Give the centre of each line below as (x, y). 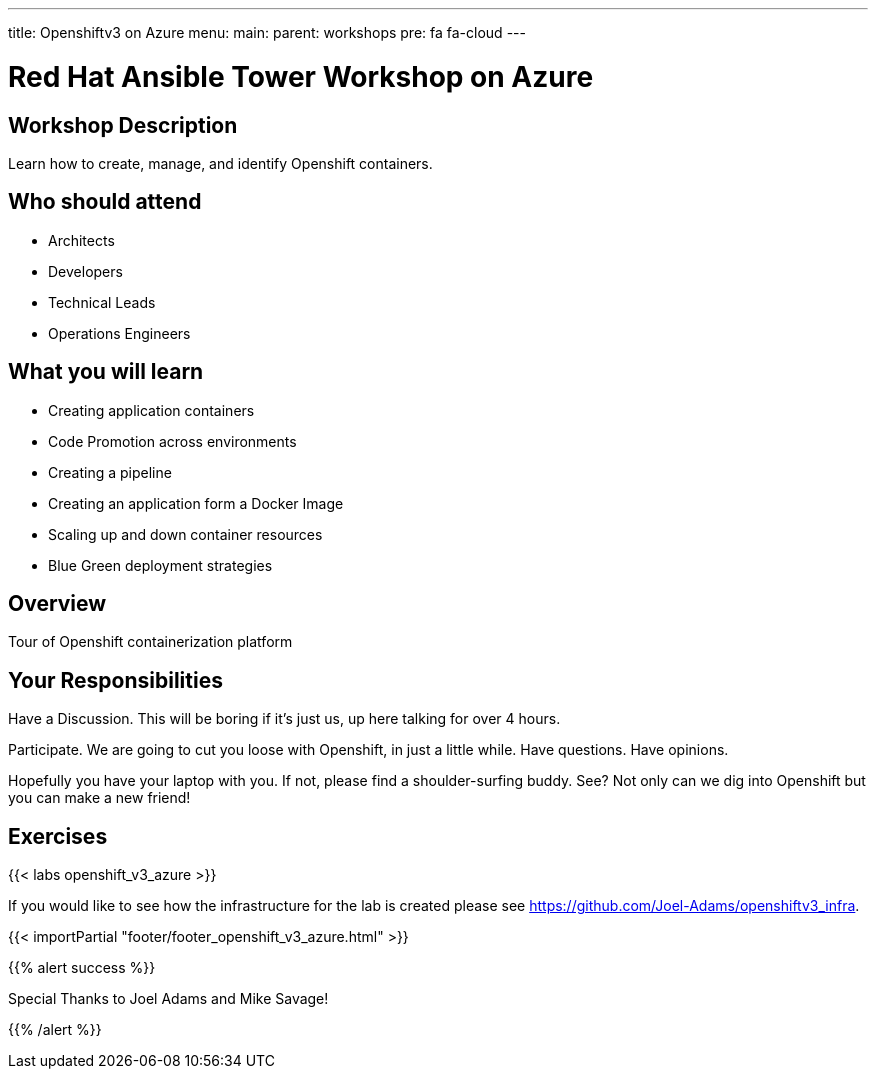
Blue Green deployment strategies (160, 565)
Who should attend (105, 202)
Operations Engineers (119, 333)
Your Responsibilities (115, 680)
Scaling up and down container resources (185, 534)
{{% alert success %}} (82, 968)
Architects (81, 240)
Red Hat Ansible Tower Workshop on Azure (301, 76)
